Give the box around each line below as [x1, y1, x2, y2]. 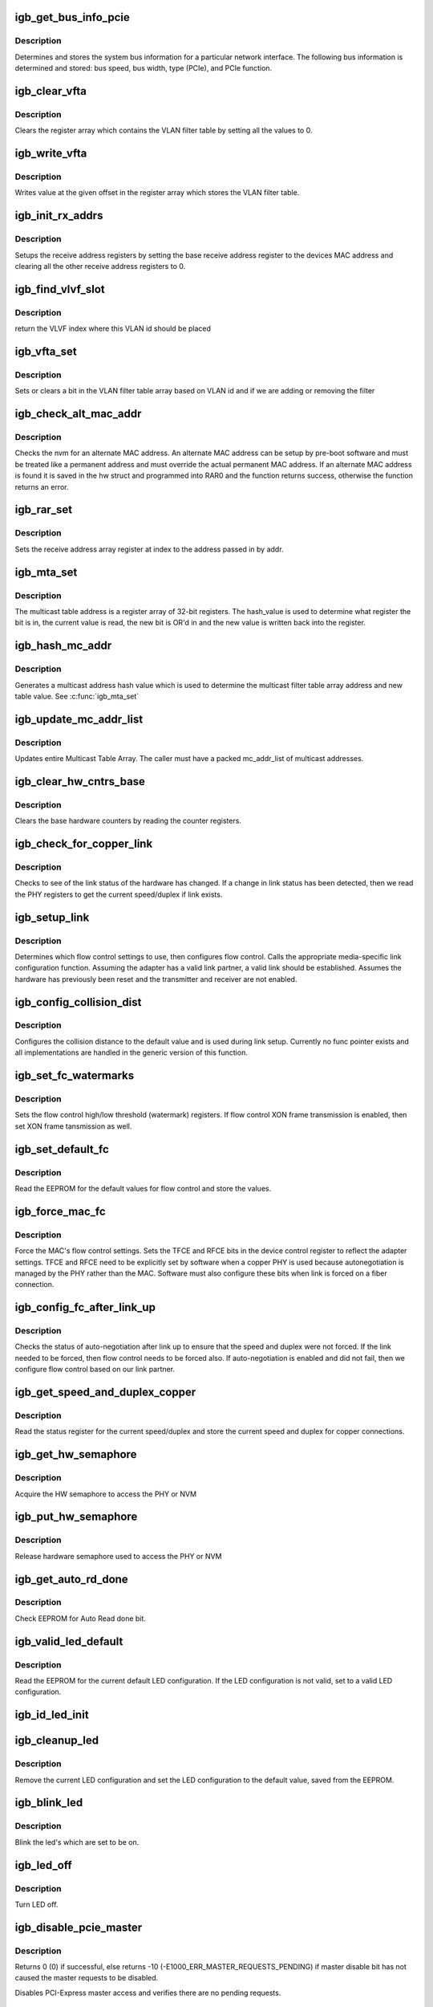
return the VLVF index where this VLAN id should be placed [14, 324, 212, 333]
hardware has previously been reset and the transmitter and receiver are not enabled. [14, 974, 297, 983]
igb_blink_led [14, 1796, 83, 1810]
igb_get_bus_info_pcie [14, 10, 130, 24]
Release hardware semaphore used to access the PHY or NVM [14, 1551, 222, 1561]
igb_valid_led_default [14, 1635, 123, 1648]
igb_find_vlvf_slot [14, 282, 105, 296]
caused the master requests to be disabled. [14, 1973, 159, 1983]
